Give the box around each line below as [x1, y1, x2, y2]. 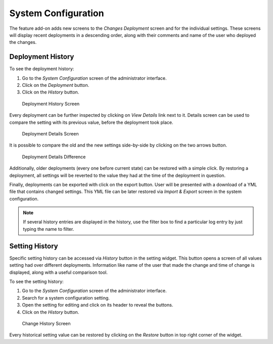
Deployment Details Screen [22, 130, 79, 136]
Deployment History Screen [22, 101, 80, 107]
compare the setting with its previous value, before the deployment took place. [9, 119, 174, 125]
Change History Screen [22, 320, 71, 326]
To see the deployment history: [9, 66, 74, 72]
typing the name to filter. [23, 226, 74, 232]
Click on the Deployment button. [22, 82, 89, 88]
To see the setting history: [9, 278, 64, 284]
